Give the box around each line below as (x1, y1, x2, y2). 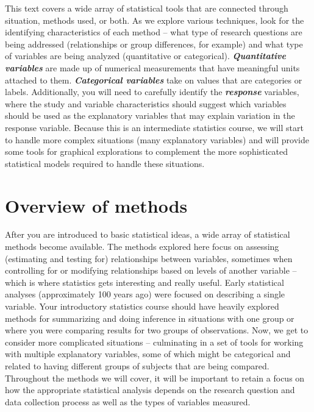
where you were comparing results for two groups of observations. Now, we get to (5, 324, 309, 336)
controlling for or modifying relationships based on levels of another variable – (5, 264, 297, 277)
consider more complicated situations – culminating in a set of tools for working (5, 335, 304, 348)
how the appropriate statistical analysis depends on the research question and (5, 383, 295, 396)
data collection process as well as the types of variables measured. (5, 395, 251, 408)
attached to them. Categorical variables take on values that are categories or (5, 73, 302, 86)
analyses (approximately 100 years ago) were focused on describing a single (5, 288, 285, 300)
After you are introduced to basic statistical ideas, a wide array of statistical (5, 228, 290, 241)
